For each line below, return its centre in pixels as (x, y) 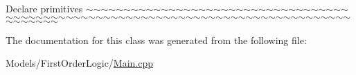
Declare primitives (44, 8)
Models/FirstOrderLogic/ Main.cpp (80, 63)
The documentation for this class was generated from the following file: (156, 40)
